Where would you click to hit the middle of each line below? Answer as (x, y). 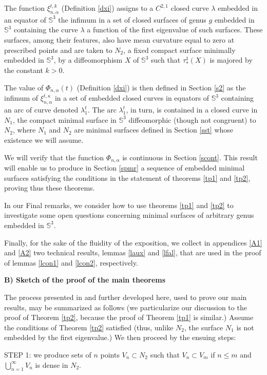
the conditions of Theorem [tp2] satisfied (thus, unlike (89, 327)
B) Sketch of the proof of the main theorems (85, 280)
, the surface (204, 327)
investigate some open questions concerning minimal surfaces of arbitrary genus (129, 215)
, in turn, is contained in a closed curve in (192, 110)
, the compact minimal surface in (64, 119)
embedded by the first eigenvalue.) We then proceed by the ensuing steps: (120, 337)
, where (24, 130)
